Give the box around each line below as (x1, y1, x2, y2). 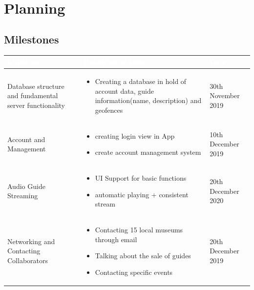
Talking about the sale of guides (95, 250, 191, 261)
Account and (7, 134, 45, 144)
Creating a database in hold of (95, 76, 187, 86)
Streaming (7, 190, 38, 201)
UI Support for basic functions (95, 172, 187, 183)
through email (95, 234, 137, 244)
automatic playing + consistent (95, 189, 189, 199)
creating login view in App (95, 130, 175, 141)
